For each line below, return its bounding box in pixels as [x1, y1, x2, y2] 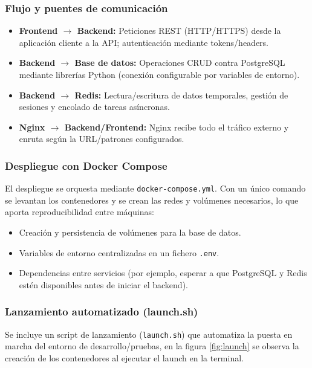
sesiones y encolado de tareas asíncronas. [19, 100, 170, 113]
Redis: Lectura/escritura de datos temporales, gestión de [74, 88, 288, 101]
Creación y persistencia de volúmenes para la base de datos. [19, 226, 241, 239]
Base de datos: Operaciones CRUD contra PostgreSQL [74, 56, 285, 69]
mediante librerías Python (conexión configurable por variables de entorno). [19, 68, 300, 80]
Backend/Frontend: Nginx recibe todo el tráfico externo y [64, 120, 289, 133]
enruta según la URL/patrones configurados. [19, 132, 184, 145]
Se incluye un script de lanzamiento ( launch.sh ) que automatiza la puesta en [5, 328, 293, 340]
